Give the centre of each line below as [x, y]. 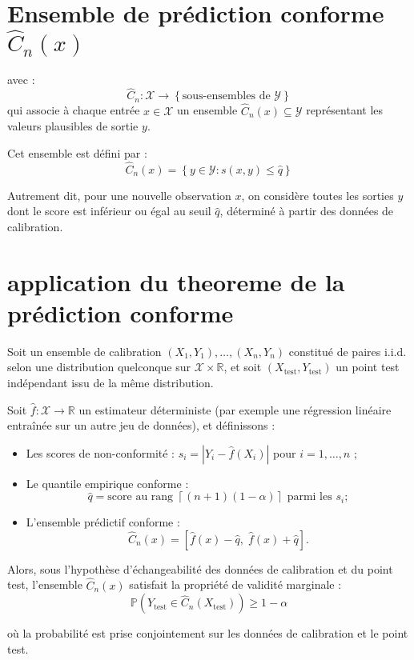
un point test [368, 367]
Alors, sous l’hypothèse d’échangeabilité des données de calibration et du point [200, 568]
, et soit [243, 367]
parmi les [309, 497]
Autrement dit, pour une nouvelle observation [119, 195]
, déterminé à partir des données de [307, 211]
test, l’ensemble [45, 584]
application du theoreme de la [176, 281]
